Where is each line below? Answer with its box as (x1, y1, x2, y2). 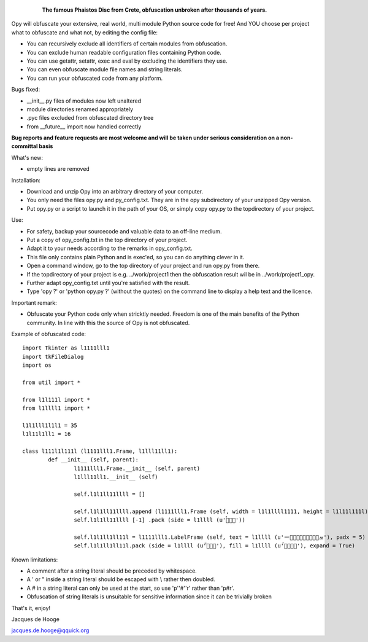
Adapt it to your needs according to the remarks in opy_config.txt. (26, 245, 193, 252)
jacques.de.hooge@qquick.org (11, 627, 90, 634)
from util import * (22, 378, 81, 386)
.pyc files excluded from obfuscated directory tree (26, 114, 154, 122)
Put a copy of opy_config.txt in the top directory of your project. (26, 236, 188, 243)
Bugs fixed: (11, 86, 40, 93)
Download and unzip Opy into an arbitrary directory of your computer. (26, 188, 204, 195)
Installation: (11, 176, 41, 184)
